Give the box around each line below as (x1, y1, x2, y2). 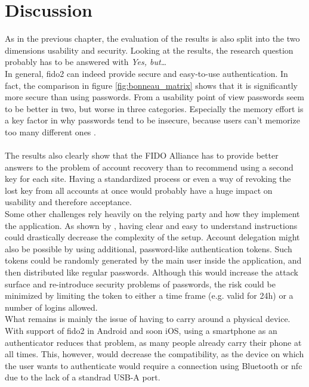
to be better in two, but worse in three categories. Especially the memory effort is (5, 102, 304, 114)
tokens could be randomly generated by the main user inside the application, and (5, 254, 302, 267)
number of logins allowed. (5, 301, 98, 313)
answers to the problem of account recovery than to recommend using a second (5, 160, 293, 173)
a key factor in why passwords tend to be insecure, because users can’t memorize (5, 114, 300, 126)
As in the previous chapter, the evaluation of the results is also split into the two (5, 32, 300, 45)
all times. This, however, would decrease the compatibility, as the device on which (5, 348, 304, 360)
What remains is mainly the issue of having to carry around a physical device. (5, 312, 291, 325)
